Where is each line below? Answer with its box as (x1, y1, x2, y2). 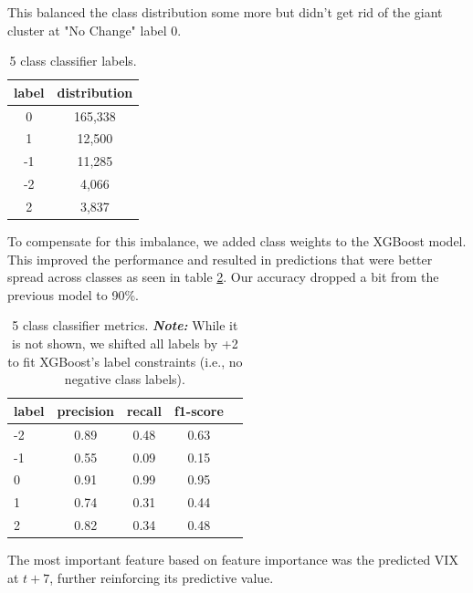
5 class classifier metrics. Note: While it (12, 316, 238, 335)
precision (57, 401, 114, 420)
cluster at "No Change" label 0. (7, 20, 182, 39)
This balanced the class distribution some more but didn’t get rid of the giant (7, 3, 443, 21)
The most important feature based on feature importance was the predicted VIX (7, 550, 458, 569)
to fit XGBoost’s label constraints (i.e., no (7, 351, 243, 370)
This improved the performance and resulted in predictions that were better (7, 249, 433, 268)
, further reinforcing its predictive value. (49, 567, 274, 587)
